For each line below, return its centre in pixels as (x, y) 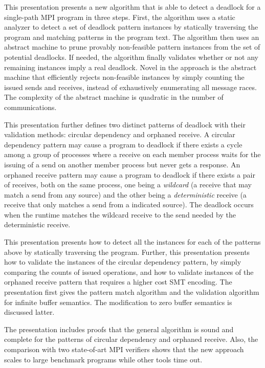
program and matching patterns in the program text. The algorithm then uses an (132, 37)
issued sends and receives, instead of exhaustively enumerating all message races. (130, 87)
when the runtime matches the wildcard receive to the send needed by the (120, 214)
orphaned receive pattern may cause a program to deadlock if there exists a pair (130, 174)
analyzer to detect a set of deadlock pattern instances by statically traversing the (131, 27)
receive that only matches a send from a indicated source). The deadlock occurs (129, 204)
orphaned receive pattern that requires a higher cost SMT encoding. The (118, 282)
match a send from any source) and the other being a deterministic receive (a (125, 194)
